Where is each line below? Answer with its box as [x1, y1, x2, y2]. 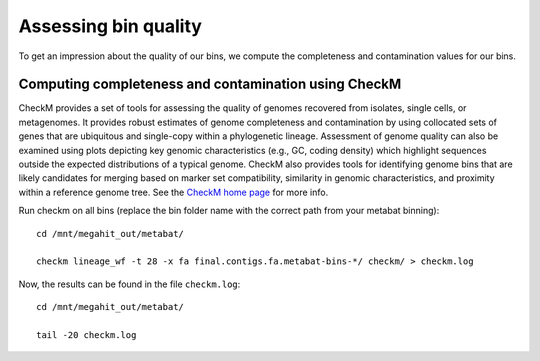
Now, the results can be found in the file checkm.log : [18, 278, 241, 290]
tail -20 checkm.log [36, 329, 137, 340]
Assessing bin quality [18, 15, 202, 37]
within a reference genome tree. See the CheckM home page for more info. [18, 186, 329, 198]
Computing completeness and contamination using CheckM [18, 76, 402, 93]
